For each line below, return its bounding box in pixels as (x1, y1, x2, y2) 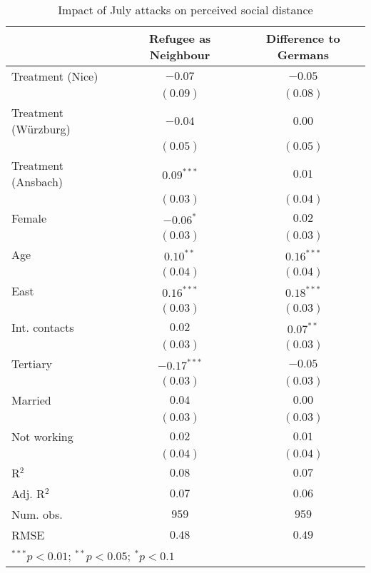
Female (11, 210, 47, 226)
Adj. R (11, 485, 45, 502)
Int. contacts (11, 319, 74, 335)
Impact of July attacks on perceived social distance (58, 1, 313, 18)
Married (11, 392, 51, 408)
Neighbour (149, 46, 210, 63)
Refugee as (148, 30, 211, 46)
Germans (277, 46, 329, 63)
